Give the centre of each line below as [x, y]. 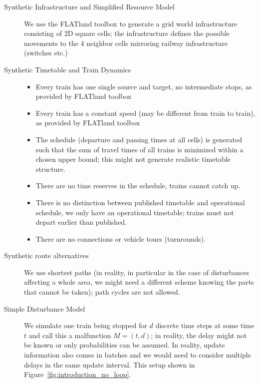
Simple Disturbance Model [45, 308]
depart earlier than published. [81, 222]
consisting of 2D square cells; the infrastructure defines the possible [127, 33]
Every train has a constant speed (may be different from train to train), [145, 113]
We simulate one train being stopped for [86, 325]
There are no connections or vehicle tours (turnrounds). [121, 238]
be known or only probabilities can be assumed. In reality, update [125, 345]
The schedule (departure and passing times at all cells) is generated [139, 139]
